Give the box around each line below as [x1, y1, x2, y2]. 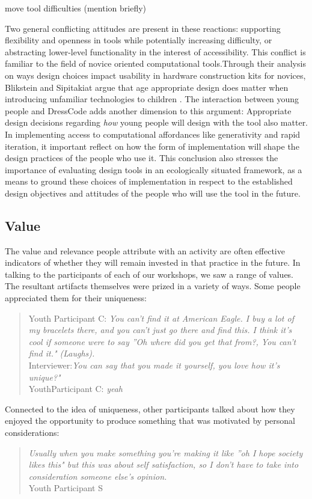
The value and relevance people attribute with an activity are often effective [5, 244, 285, 257]
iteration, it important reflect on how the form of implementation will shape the [5, 139, 299, 152]
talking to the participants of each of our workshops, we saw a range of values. [5, 268, 294, 280]
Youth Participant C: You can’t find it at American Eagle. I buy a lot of [28, 311, 294, 324]
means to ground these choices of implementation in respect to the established [5, 175, 293, 188]
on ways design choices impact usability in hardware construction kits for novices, [5, 69, 306, 81]
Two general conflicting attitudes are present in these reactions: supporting [5, 22, 281, 34]
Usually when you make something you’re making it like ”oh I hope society [28, 446, 303, 459]
